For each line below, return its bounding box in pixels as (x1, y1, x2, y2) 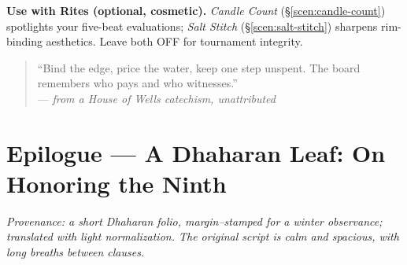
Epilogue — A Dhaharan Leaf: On (6, 136, 386, 168)
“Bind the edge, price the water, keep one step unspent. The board (37, 59, 361, 75)
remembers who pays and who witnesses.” (37, 75, 238, 91)
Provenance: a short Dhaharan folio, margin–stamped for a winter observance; (6, 212, 383, 229)
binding (6, 33, 43, 50)
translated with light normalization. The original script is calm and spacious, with (6, 228, 399, 245)
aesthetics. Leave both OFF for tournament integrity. (46, 33, 303, 50)
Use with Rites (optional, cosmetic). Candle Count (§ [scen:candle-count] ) (6, 2, 386, 18)
